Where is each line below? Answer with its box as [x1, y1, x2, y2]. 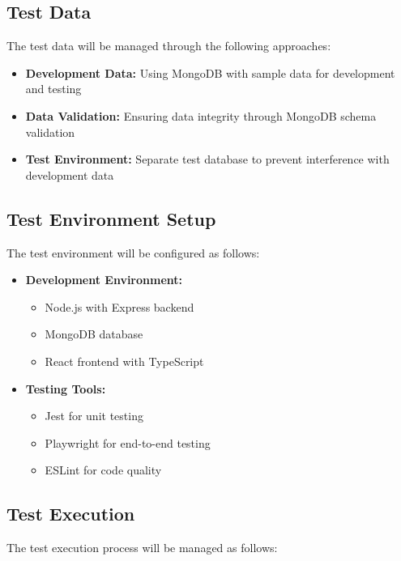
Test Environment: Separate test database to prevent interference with [25, 151, 390, 168]
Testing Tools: [25, 380, 106, 397]
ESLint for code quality [45, 461, 162, 478]
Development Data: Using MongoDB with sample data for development [25, 64, 395, 81]
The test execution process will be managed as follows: [6, 539, 278, 556]
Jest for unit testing [45, 407, 143, 424]
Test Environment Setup [6, 206, 216, 231]
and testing [25, 80, 82, 97]
